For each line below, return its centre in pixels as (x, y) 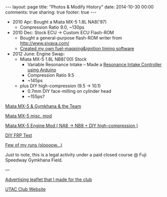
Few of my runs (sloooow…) (34, 145)
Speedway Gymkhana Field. (34, 160)
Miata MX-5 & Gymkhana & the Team (43, 106)
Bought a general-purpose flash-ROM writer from (71, 38)
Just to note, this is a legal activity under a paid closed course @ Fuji (76, 155)
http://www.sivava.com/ (44, 43)
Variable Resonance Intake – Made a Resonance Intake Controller (94, 64)
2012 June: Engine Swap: (38, 54)
